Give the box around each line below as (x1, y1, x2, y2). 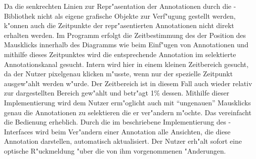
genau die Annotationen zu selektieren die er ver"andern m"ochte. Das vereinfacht (4, 107, 252, 117)
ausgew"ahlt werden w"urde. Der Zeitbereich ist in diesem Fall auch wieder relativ (4, 78, 253, 88)
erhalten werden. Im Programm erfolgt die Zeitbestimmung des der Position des (4, 30, 246, 40)
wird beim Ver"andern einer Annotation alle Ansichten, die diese (35, 126, 231, 136)
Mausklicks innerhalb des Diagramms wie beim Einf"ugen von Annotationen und (4, 39, 249, 50)
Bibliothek (4, 10, 36, 21)
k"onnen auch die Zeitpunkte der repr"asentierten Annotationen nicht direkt (4, 20, 234, 31)
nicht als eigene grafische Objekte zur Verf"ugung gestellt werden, (37, 10, 236, 21)
